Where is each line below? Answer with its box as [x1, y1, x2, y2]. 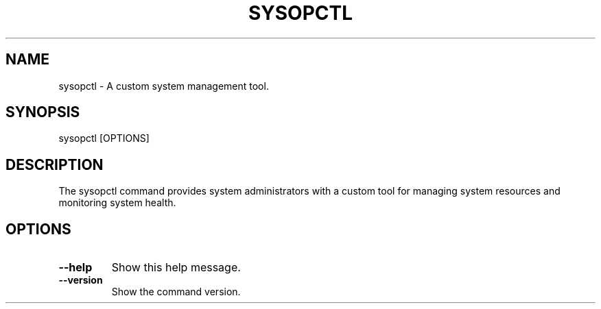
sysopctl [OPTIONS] [58, 132, 150, 145]
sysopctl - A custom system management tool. [58, 79, 269, 92]
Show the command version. [111, 286, 241, 298]
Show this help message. [111, 260, 241, 275]
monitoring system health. [58, 197, 176, 209]
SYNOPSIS [5, 103, 80, 121]
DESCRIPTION [5, 156, 104, 173]
